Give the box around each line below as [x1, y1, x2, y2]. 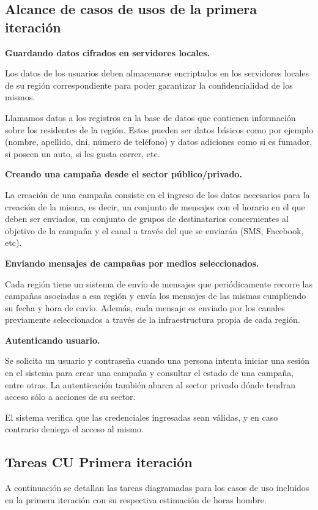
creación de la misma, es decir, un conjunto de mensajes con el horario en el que [5, 200, 305, 213]
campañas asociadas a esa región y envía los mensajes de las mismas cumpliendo [5, 289, 306, 302]
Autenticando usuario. [5, 333, 100, 346]
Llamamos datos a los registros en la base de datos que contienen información [5, 111, 296, 124]
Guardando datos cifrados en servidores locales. [5, 46, 210, 59]
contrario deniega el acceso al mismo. [5, 423, 144, 435]
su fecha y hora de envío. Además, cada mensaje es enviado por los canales [5, 301, 285, 314]
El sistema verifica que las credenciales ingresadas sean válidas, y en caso [5, 410, 278, 423]
